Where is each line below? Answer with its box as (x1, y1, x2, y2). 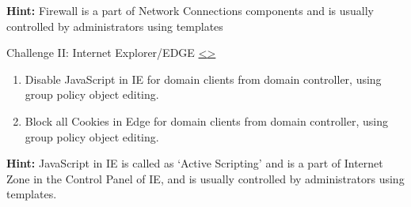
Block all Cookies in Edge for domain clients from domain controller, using (25, 112, 388, 129)
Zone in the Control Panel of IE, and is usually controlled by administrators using (6, 170, 405, 186)
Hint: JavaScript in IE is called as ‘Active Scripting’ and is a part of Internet (6, 155, 383, 171)
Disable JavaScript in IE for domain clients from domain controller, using (25, 70, 382, 87)
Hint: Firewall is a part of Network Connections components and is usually (6, 2, 374, 18)
